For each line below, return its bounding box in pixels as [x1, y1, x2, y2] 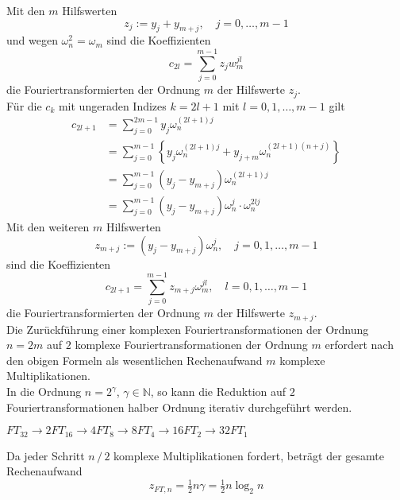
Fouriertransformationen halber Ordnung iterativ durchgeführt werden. [6, 398, 352, 415]
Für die [6, 97, 42, 114]
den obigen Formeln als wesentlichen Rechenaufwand [6, 351, 263, 368]
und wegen [6, 32, 58, 48]
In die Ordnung [6, 383, 82, 400]
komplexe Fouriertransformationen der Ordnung [75, 336, 308, 353]
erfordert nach [325, 336, 394, 353]
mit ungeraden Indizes [58, 97, 167, 114]
